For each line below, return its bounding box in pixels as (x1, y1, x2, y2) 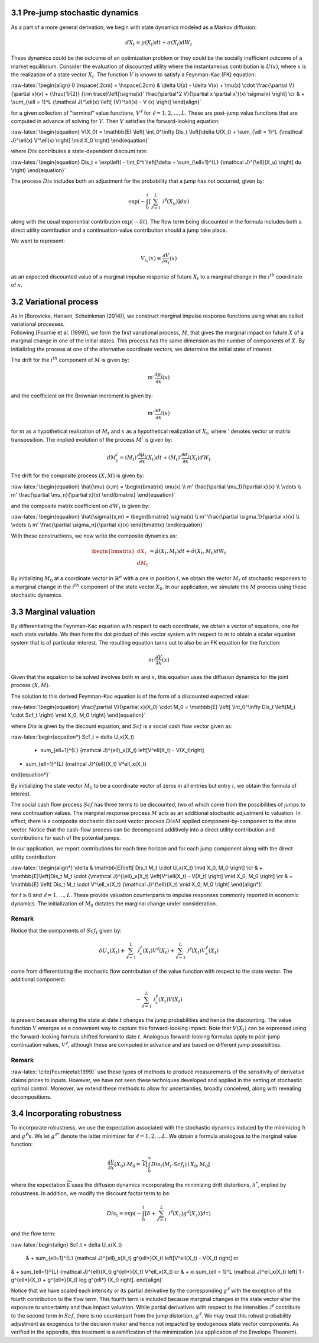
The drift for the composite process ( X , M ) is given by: (11, 472, 145, 479)
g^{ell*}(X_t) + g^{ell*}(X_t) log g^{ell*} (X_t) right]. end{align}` (11, 1276, 164, 1283)
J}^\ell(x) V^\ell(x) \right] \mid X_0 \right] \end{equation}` (11, 137, 150, 144)
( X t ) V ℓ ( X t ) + (142, 946, 175, 955)
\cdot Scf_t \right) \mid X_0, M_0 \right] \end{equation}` (11, 711, 146, 719)
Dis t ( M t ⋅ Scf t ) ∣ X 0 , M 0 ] (151, 1161, 210, 1169)
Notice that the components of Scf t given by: (11, 927, 122, 936)
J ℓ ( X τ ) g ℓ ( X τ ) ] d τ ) (167, 1209, 211, 1218)
